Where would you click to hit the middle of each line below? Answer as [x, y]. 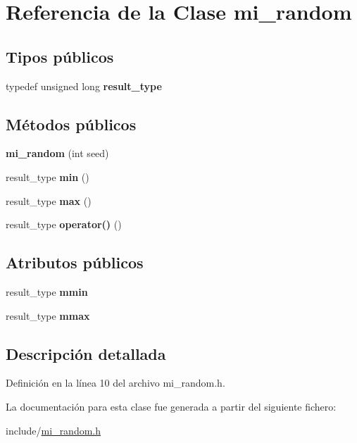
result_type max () [49, 200]
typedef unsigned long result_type [84, 86]
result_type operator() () [64, 224]
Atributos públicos [75, 262]
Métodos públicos [71, 124]
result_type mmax [48, 315]
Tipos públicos [60, 56]
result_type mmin [47, 291]
